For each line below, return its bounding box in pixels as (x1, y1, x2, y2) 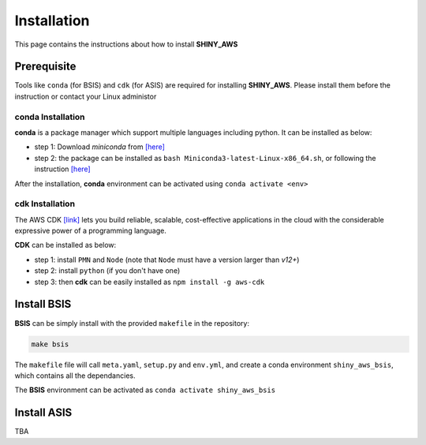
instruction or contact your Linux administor (14, 92, 157, 101)
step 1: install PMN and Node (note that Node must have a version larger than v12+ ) (34, 255, 300, 264)
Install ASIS (14, 406, 73, 420)
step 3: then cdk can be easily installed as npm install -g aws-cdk (34, 277, 265, 286)
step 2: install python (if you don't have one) (34, 266, 181, 275)
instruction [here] (34, 164, 91, 174)
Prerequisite (14, 60, 77, 73)
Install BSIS (14, 297, 72, 311)
